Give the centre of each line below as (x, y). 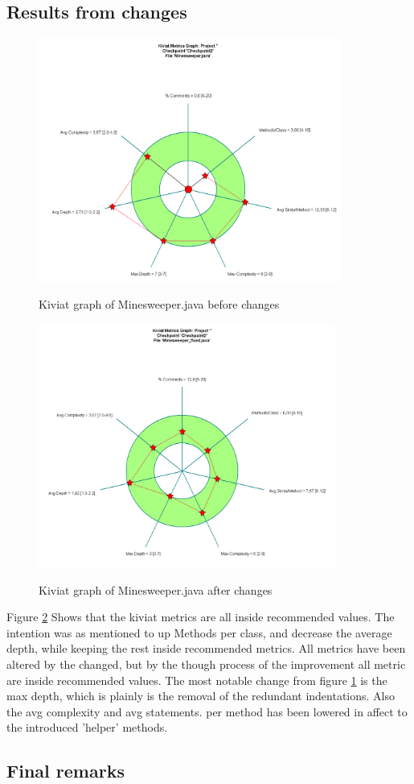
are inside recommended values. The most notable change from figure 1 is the (197, 680)
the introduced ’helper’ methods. (87, 727)
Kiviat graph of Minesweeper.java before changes (159, 304)
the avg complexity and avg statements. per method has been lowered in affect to (207, 711)
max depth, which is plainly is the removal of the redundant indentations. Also (201, 696)
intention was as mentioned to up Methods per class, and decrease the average (199, 632)
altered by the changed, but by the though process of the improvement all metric (206, 664)
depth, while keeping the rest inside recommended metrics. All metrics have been (206, 648)
